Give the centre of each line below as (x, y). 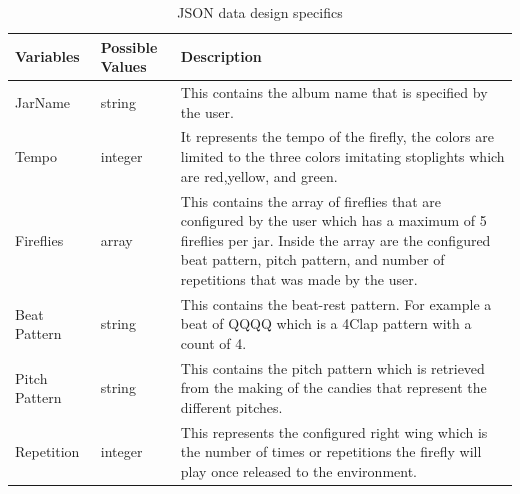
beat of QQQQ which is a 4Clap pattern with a (326, 323)
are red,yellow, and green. (259, 175)
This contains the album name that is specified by (334, 92)
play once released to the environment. (298, 470)
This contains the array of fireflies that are (310, 200)
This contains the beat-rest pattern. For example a (336, 303)
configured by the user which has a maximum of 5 (333, 220)
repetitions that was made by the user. (299, 278)
